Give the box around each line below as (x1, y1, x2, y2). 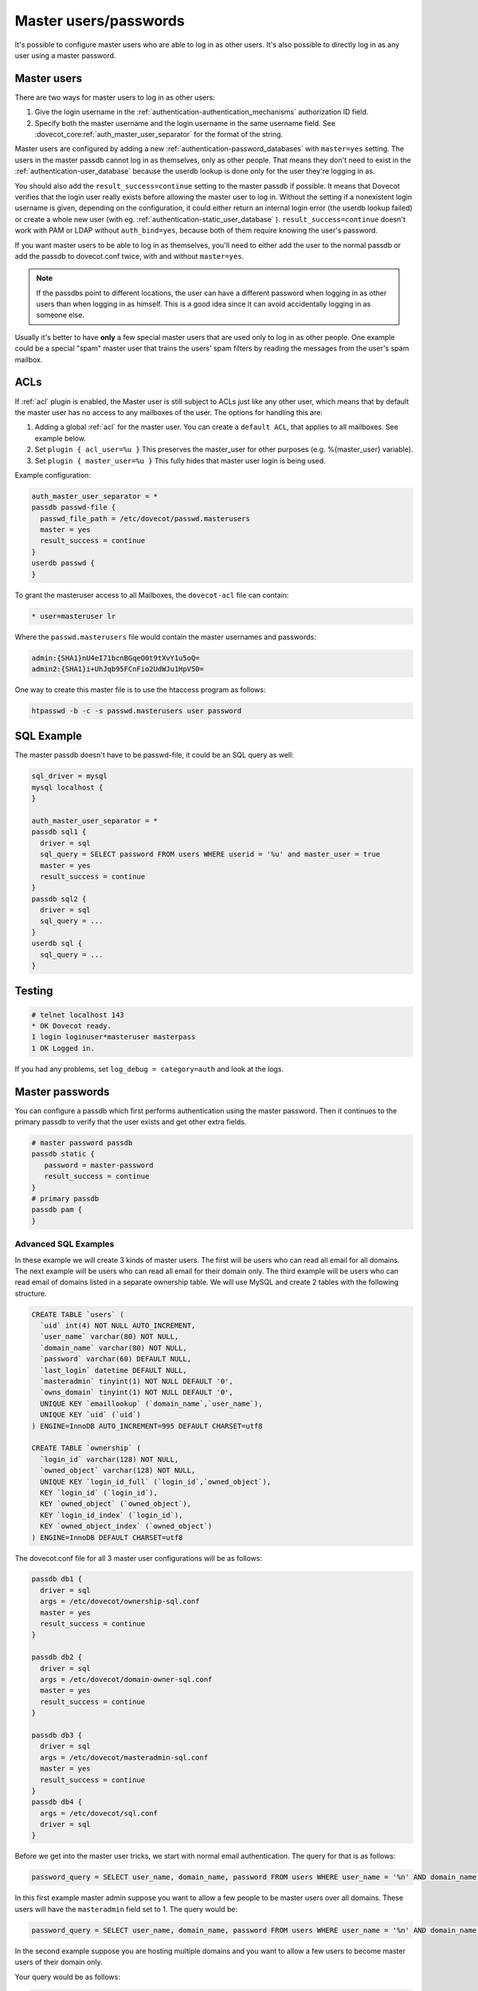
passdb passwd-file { (31, 503, 116, 512)
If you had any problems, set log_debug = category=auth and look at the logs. (14, 1064, 284, 1074)
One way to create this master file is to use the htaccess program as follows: (14, 685, 266, 694)
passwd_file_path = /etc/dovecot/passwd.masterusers (40, 514, 250, 523)
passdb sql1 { (31, 827, 87, 836)
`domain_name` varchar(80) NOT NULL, (40, 1343, 187, 1352)
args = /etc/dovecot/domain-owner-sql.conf (40, 1675, 213, 1684)
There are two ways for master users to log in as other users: (14, 92, 215, 102)
